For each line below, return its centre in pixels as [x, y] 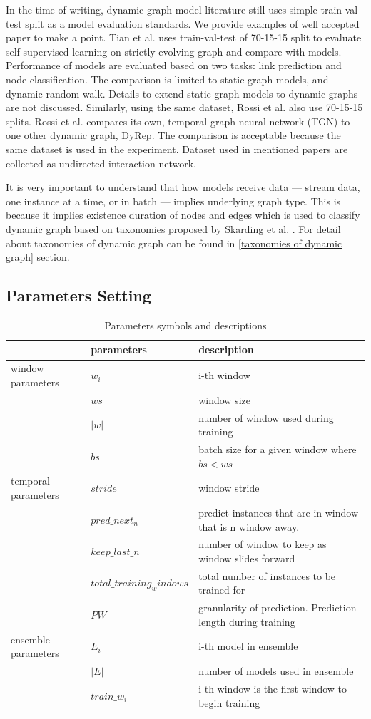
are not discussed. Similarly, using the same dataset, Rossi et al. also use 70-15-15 [184, 107]
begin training [229, 702]
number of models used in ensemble [276, 671]
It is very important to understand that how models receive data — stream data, [183, 187]
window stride [229, 488]
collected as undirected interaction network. [101, 163]
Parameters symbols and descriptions [185, 325]
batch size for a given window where [278, 449]
